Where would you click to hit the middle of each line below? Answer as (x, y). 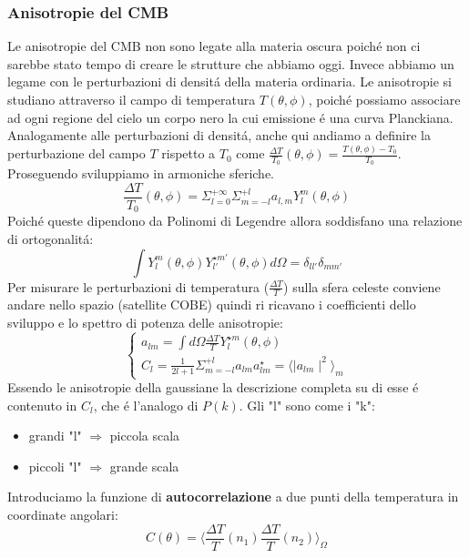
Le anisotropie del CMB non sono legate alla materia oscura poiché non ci (214, 46)
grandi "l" (55, 436)
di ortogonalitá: (51, 239)
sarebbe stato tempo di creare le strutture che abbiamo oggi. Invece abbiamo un (231, 63)
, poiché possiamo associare (384, 99)
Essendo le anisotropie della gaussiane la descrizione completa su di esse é (213, 387)
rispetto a (189, 153)
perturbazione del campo (76, 153)
